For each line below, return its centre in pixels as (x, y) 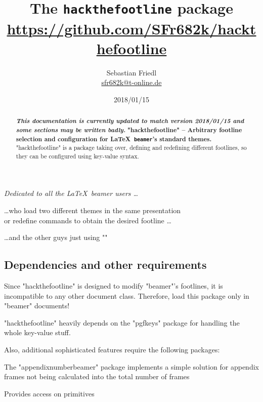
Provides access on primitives (49, 393)
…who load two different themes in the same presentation (93, 210)
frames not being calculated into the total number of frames (97, 376)
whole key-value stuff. (37, 332)
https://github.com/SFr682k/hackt (131, 28)
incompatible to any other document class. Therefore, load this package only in (127, 295)
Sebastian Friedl (131, 72)
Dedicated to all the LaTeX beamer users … (71, 193)
